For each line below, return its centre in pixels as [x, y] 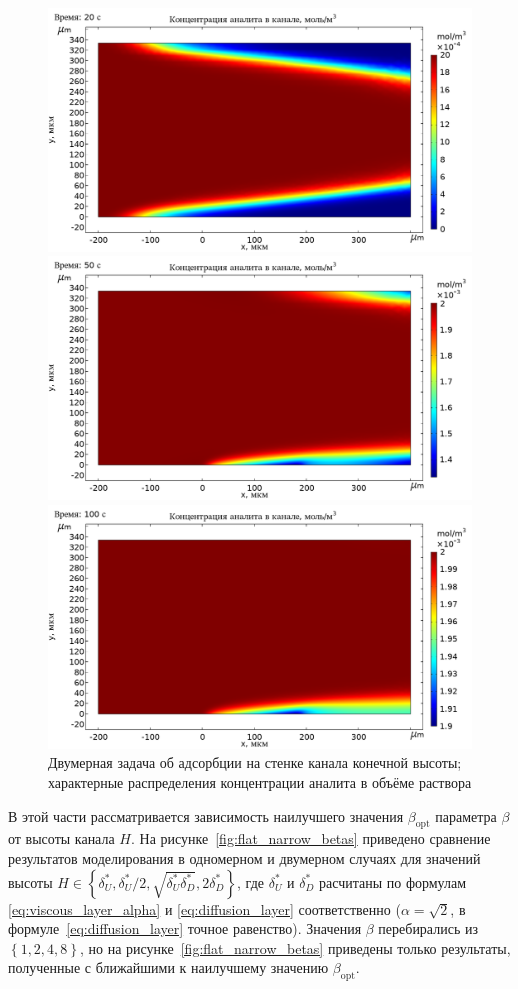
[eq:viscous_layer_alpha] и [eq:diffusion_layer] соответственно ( [204, 908]
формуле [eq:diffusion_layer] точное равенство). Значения [185, 928]
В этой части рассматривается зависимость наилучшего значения [206, 815]
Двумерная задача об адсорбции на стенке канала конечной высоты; [255, 762]
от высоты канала [61, 838]
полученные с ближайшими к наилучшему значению [168, 967]
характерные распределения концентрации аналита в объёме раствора [260, 782]
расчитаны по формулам [392, 881]
